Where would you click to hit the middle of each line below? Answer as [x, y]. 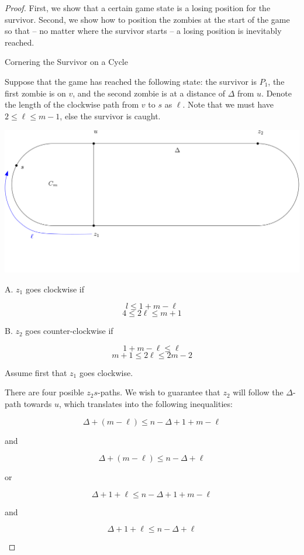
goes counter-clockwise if [69, 331]
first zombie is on [35, 93]
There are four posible [44, 392]
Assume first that [36, 372]
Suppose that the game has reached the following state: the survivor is [131, 81]
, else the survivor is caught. [110, 116]
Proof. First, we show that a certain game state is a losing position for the [138, 8]
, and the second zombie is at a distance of [149, 93]
